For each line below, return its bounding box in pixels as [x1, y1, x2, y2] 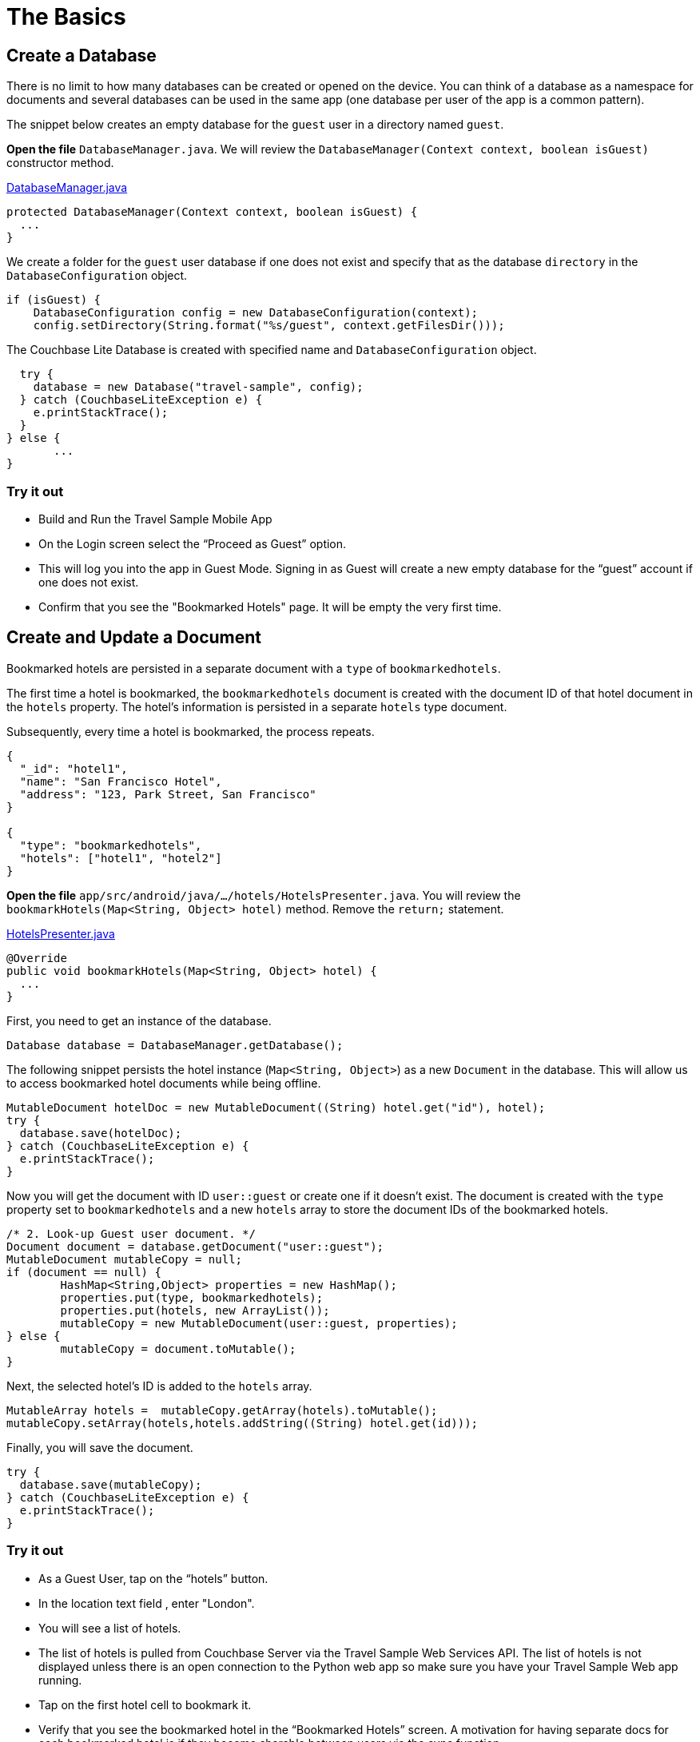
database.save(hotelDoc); [19, 1126, 182, 1139]
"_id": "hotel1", [19, 762, 128, 775]
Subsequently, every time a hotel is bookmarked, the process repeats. [6, 724, 375, 738]
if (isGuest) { [6, 293, 101, 307]
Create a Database [6, 45, 157, 66]
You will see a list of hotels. [38, 1621, 181, 1635]
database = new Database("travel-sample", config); [33, 380, 364, 394]
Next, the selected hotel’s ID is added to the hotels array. [6, 1378, 312, 1393]
